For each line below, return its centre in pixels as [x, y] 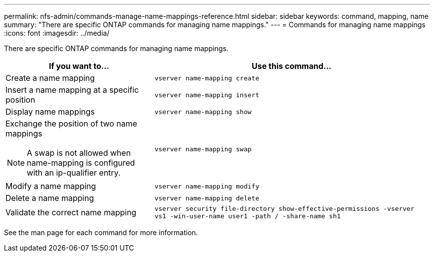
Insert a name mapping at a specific [72, 90]
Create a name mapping [50, 78]
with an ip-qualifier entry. [74, 173]
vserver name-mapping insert [207, 95]
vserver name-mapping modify [207, 186]
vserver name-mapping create [207, 78]
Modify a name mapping [51, 186]
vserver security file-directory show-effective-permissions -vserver [284, 209]
